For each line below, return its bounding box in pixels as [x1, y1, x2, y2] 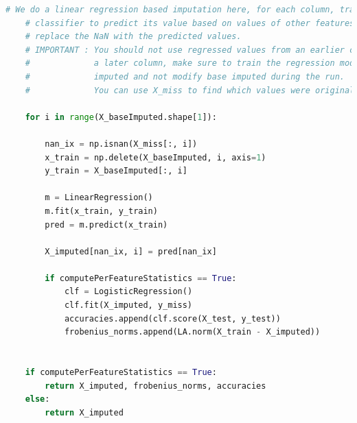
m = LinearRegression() [45, 193, 153, 203]
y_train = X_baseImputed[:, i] [45, 166, 187, 176]
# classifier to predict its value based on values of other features [25, 18, 355, 28]
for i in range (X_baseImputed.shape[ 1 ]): [25, 112, 217, 122]
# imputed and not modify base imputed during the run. [25, 71, 345, 82]
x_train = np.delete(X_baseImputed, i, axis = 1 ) [45, 152, 266, 162]
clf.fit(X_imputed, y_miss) [64, 300, 193, 311]
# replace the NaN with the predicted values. [25, 32, 242, 42]
